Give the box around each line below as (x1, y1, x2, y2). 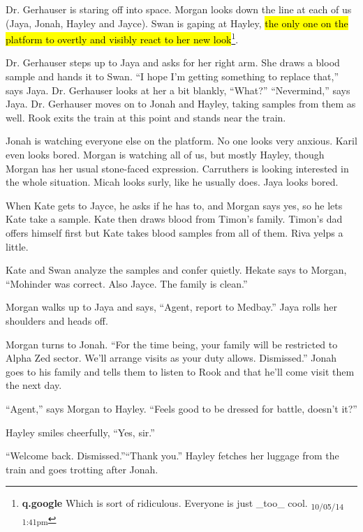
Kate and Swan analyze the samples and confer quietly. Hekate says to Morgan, (6, 263, 347, 277)
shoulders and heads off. (6, 313, 108, 327)
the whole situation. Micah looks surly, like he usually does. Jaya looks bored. (6, 175, 339, 189)
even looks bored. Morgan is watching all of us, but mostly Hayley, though (6, 147, 325, 161)
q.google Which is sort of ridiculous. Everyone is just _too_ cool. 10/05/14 (22, 496, 344, 512)
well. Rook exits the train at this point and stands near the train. (6, 110, 286, 124)
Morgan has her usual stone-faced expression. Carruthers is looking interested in (6, 161, 349, 175)
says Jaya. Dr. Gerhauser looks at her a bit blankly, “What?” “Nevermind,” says (6, 82, 350, 97)
